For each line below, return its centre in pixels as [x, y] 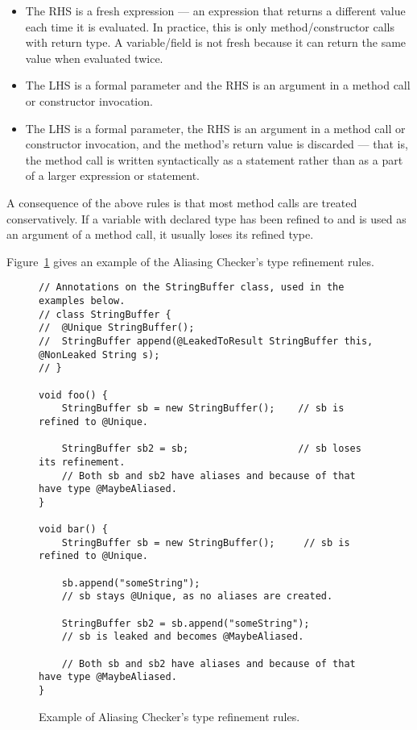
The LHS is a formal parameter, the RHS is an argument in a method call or [215, 128]
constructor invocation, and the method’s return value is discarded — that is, [217, 144]
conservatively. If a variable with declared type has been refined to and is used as [206, 218]
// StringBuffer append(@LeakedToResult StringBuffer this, [206, 341]
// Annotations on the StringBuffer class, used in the [192, 288]
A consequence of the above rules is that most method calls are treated [182, 202]
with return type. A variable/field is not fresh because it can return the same [216, 42]
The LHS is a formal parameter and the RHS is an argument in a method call [218, 85]
